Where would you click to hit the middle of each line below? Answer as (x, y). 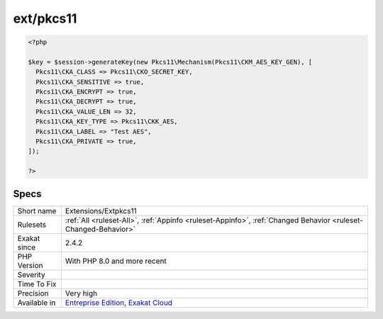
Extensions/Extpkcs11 (101, 211)
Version (30, 265)
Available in (37, 303)
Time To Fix (37, 284)
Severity (31, 274)
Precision (33, 293)
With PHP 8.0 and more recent (116, 261)
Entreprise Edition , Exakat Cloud (119, 303)
